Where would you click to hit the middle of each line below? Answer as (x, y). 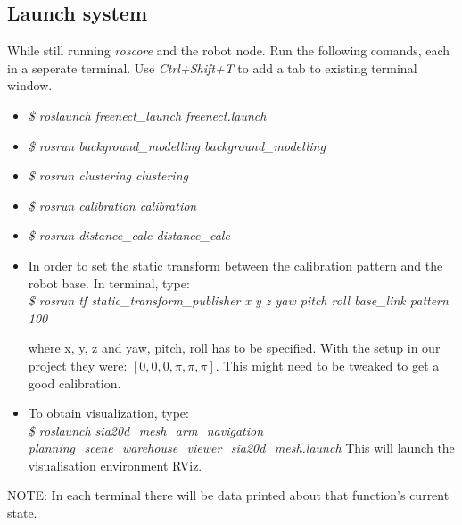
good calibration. (74, 383)
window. (30, 85)
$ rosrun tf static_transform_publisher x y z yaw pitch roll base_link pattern (238, 300)
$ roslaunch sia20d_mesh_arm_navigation (146, 430)
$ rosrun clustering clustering (108, 175)
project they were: (78, 365)
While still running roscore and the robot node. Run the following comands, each (229, 50)
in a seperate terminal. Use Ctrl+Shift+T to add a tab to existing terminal (212, 67)
